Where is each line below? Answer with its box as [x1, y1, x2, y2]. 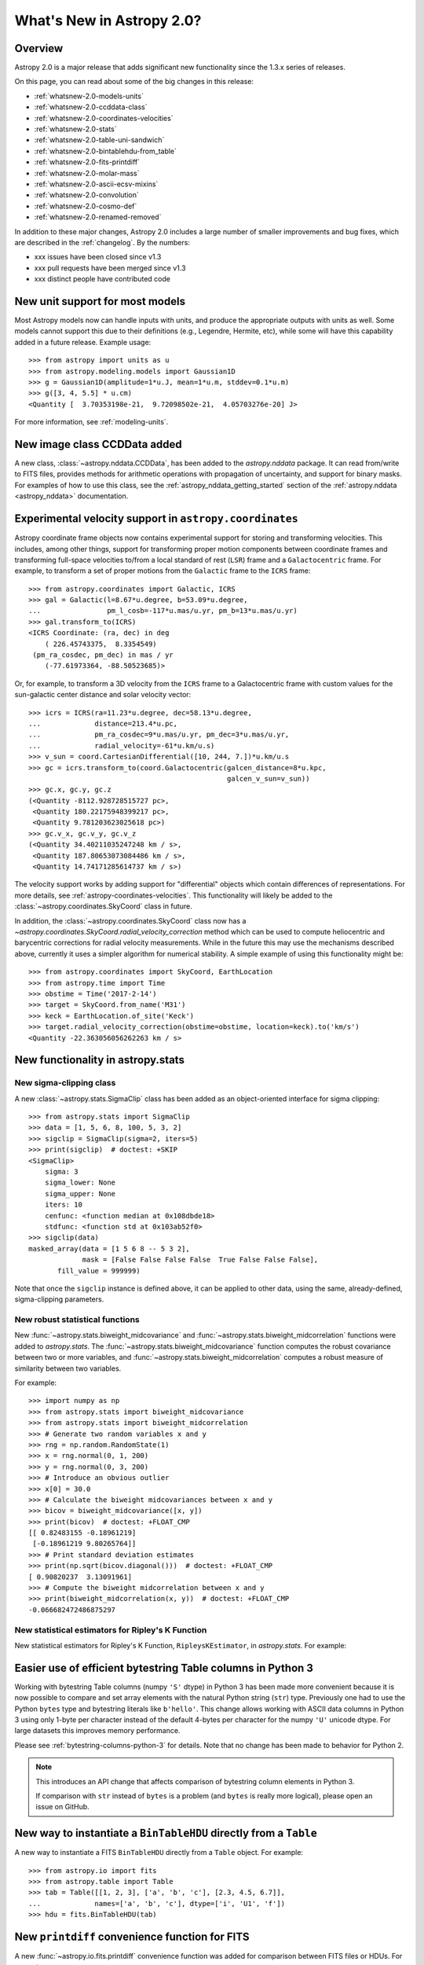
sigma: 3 [44, 1167, 79, 1177]
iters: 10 [44, 1200, 82, 1210]
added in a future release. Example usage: [14, 337, 152, 347]
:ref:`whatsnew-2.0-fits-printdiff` [34, 157, 141, 167]
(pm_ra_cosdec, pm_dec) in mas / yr [32, 651, 174, 659]
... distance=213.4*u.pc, [28, 719, 178, 728]
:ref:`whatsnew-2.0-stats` [34, 124, 117, 134]
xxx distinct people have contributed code [34, 274, 170, 284]
